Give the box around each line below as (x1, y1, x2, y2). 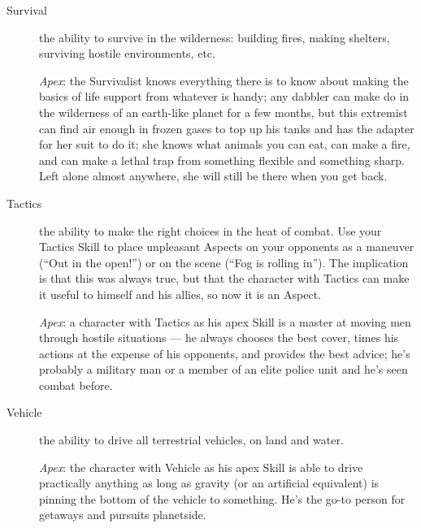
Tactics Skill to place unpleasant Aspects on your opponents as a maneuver (39, 238, 414, 255)
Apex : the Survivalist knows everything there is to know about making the (39, 71, 409, 89)
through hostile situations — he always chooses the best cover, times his (39, 329, 399, 346)
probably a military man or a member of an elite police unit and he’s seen (39, 361, 408, 378)
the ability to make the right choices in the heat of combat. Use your (39, 222, 382, 239)
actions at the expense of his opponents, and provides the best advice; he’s (39, 344, 410, 361)
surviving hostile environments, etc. (39, 45, 215, 62)
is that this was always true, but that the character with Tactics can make (39, 270, 410, 287)
